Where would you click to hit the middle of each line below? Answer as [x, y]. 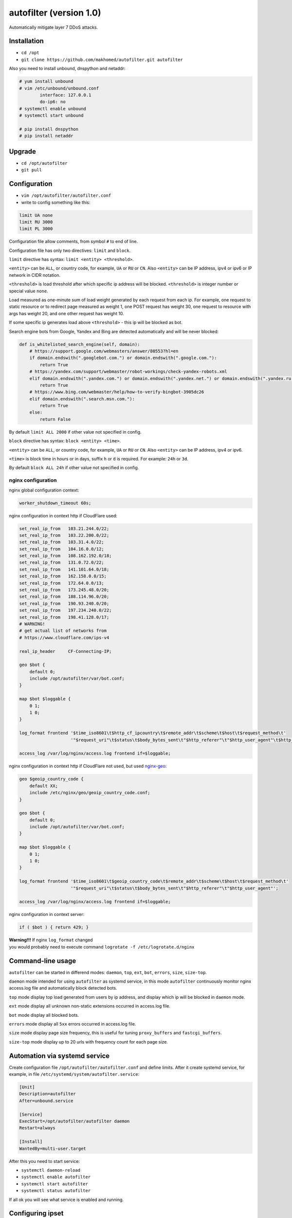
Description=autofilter [48, 1094]
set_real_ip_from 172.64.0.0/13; [62, 583]
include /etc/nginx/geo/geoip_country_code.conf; [90, 793]
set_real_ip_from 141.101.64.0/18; [64, 569]
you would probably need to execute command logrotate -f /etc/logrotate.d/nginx [102, 947]
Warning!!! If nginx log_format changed [51, 940]
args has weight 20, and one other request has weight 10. [66, 313]
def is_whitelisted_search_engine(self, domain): [80, 344]
